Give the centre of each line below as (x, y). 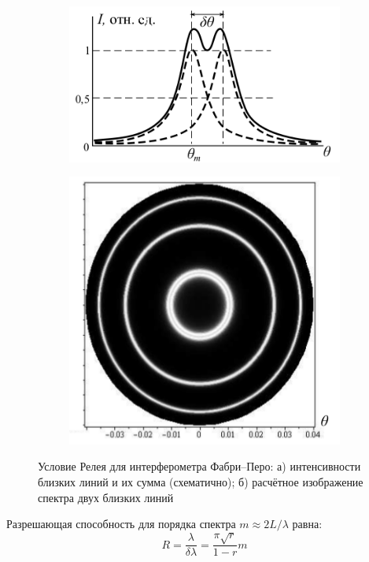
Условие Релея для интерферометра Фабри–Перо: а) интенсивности (199, 466)
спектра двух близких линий (106, 497)
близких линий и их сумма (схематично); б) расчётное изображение (201, 482)
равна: (307, 524)
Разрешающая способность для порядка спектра (121, 524)
